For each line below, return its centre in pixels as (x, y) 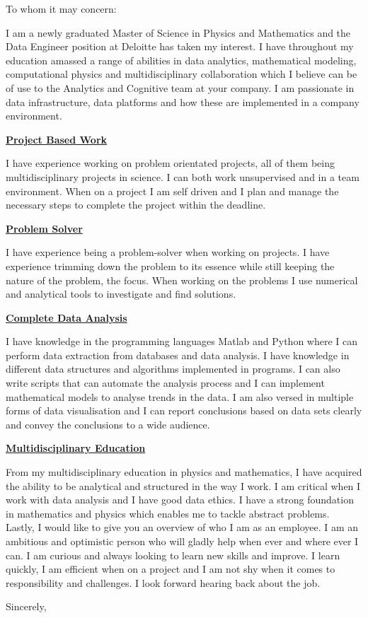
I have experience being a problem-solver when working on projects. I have (168, 252)
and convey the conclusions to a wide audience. (108, 424)
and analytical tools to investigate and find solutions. (121, 294)
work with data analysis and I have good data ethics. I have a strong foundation (180, 500)
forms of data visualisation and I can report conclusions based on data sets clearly (184, 410)
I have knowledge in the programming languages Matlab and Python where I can (182, 341)
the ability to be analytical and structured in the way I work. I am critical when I (183, 485)
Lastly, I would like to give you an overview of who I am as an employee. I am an (182, 527)
